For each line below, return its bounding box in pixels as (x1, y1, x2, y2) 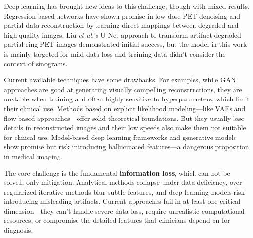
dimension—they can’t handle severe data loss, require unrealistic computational (4, 205, 245, 216)
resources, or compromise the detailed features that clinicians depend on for (4, 215, 230, 225)
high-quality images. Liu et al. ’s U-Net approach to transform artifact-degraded (4, 29, 241, 40)
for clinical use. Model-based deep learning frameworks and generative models (4, 132, 236, 142)
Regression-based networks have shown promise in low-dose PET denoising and (4, 10, 241, 20)
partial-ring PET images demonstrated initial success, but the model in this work (4, 39, 247, 49)
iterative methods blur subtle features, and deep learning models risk (39, 186, 245, 197)
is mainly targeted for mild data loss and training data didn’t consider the (4, 48, 226, 59)
